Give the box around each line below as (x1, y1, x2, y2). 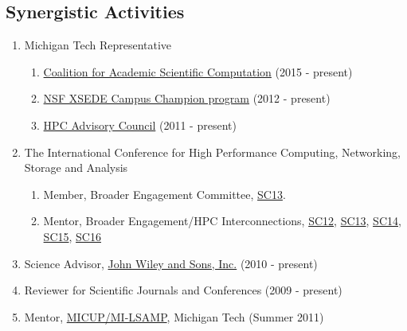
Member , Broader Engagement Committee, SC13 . (43, 185, 286, 202)
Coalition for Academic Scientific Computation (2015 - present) (43, 63, 353, 80)
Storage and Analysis (24, 159, 128, 176)
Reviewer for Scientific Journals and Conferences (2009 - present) (24, 282, 342, 298)
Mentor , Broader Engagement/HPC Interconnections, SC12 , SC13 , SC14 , (43, 212, 401, 229)
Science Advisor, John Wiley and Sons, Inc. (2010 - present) (24, 255, 318, 271)
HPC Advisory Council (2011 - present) (43, 116, 237, 133)
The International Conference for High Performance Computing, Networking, (24, 143, 401, 160)
